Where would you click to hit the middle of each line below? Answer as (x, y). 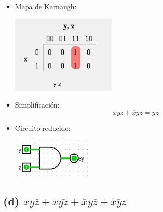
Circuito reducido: (43, 127)
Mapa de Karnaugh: (46, 6)
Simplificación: (37, 105)
